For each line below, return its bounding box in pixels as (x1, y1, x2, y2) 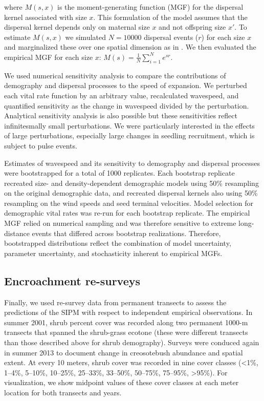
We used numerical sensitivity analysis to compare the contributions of (4, 70, 226, 80)
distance (4, 227, 30, 238)
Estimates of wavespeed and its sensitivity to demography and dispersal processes (4, 157, 260, 168)
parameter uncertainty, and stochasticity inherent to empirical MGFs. (4, 247, 223, 258)
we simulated (65, 31, 106, 42)
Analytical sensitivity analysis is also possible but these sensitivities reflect (4, 110, 237, 121)
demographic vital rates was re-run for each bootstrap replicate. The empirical (4, 207, 250, 218)
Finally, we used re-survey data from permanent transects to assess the (4, 297, 227, 307)
